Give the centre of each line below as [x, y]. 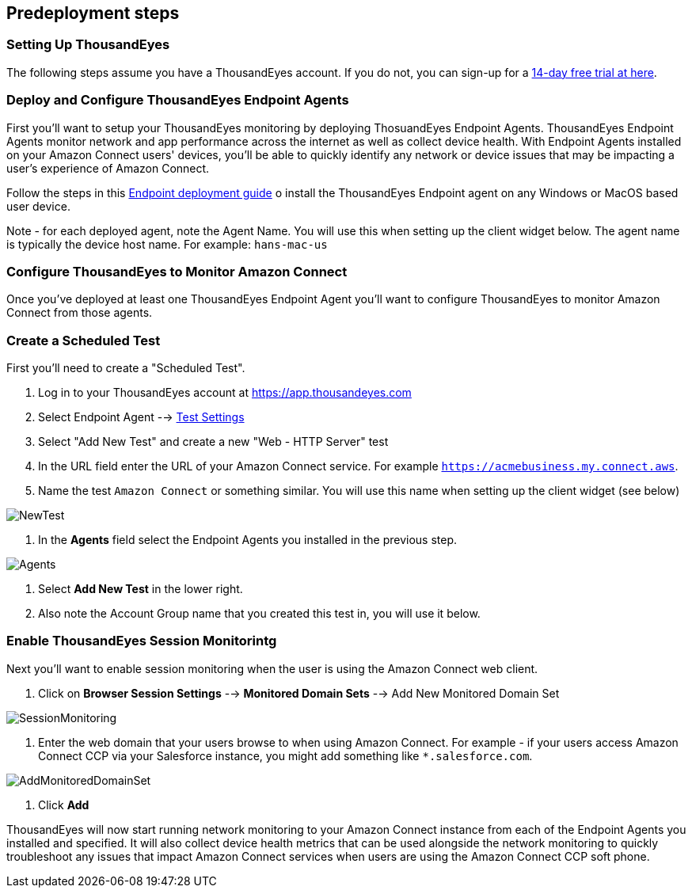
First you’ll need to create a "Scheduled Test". [126, 368]
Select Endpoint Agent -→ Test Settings [141, 417]
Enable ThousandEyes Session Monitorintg [142, 641]
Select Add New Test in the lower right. [141, 589]
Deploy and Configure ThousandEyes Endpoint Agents [178, 100]
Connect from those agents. [80, 313]
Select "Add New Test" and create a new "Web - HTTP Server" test [213, 442]
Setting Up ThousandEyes [88, 45]
